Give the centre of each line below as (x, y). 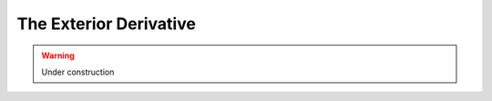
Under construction (78, 72)
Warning (58, 56)
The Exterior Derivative (106, 24)
